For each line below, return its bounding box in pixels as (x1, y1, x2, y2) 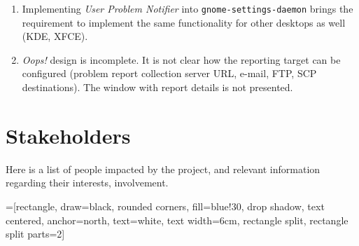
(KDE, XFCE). (22, 29, 88, 43)
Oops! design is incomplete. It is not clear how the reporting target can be (22, 52, 341, 67)
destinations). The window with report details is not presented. (22, 80, 293, 95)
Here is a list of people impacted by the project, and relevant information (6, 161, 321, 176)
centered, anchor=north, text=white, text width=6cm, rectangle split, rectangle (6, 212, 349, 227)
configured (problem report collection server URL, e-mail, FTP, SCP (22, 66, 317, 81)
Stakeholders (6, 121, 131, 149)
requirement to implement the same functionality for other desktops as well (22, 15, 346, 29)
